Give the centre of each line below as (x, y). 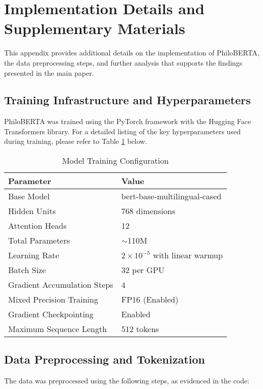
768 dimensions (148, 211)
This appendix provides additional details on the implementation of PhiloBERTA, (132, 53)
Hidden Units (32, 211)
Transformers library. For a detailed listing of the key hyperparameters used (122, 131)
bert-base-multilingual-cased (171, 196)
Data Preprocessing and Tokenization (105, 359)
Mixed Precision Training (53, 300)
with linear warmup (188, 255)
